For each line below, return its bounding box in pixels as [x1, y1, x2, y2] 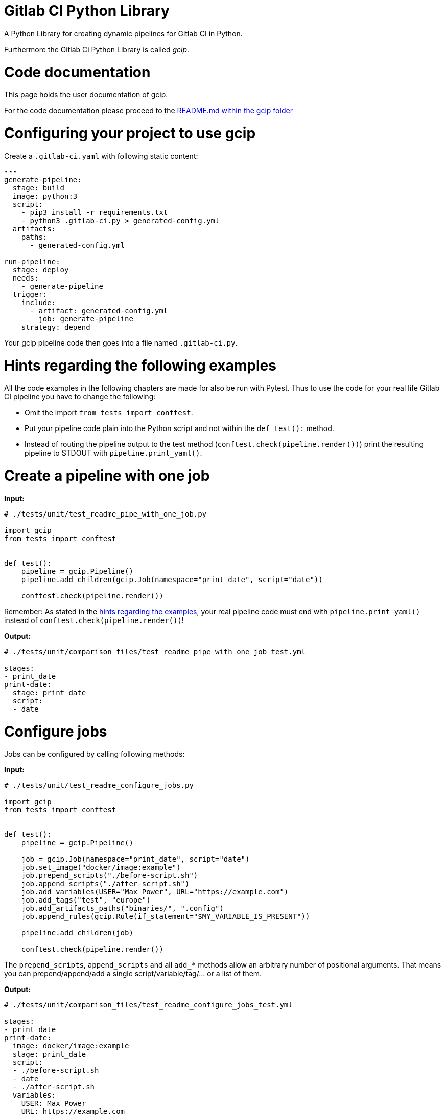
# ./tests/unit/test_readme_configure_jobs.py [4, 781, 194, 790]
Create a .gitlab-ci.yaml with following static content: [4, 151, 198, 160]
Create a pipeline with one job [4, 467, 210, 484]
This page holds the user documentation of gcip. [4, 90, 168, 99]
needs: [12, 273, 39, 282]
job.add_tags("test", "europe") [21, 896, 151, 905]
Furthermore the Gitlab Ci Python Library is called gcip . [4, 45, 190, 54]
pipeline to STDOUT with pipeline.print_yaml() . [25, 448, 202, 458]
